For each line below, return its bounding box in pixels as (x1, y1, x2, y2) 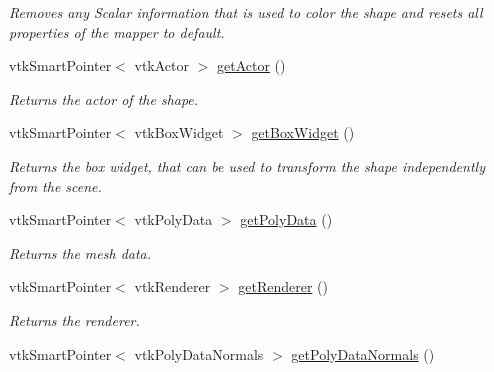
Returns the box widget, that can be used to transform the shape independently (9, 155, 485, 176)
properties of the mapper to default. (9, 21, 225, 42)
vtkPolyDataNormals (134, 343, 264, 364)
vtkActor (134, 55, 189, 76)
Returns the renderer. (9, 309, 140, 330)
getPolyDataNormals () (291, 343, 435, 364)
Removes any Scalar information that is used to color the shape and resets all (9, 2, 483, 22)
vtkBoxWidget (134, 122, 224, 143)
